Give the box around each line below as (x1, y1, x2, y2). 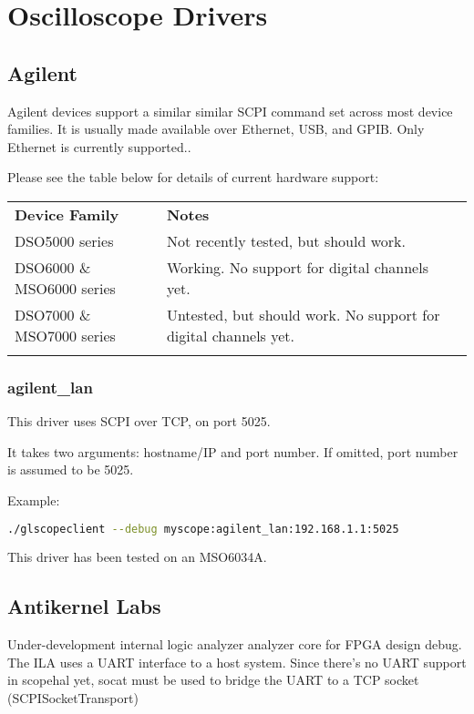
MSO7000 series (15, 324, 116, 346)
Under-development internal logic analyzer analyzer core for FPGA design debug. (7, 635, 462, 654)
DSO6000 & (15, 256, 91, 278)
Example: (7, 490, 60, 509)
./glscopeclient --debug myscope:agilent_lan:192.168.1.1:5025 (7, 522, 399, 535)
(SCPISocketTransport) (7, 688, 139, 707)
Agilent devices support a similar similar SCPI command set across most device (7, 101, 453, 120)
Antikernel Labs (7, 592, 161, 620)
